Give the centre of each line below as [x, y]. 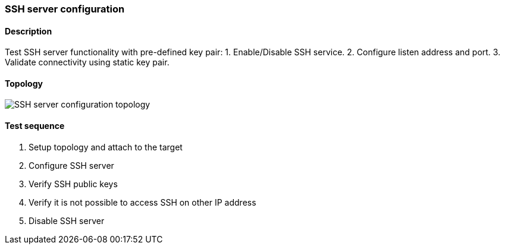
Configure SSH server [71, 165]
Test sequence [35, 126]
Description [29, 31]
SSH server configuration [65, 9]
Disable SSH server [67, 220]
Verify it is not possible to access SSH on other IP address [142, 202]
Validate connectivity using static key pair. [87, 62]
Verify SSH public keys [73, 184]
